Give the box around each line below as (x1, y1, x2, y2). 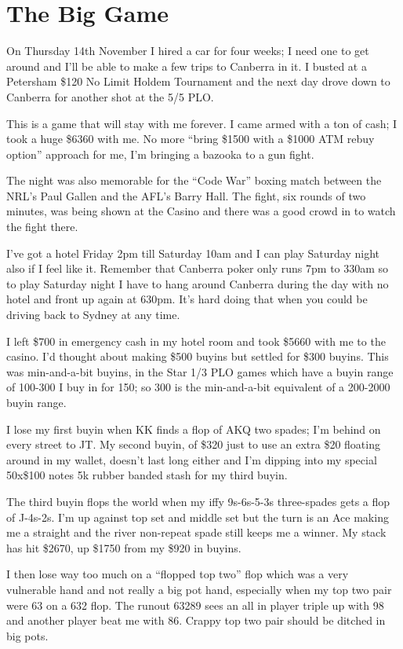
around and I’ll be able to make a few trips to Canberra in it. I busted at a (6, 57, 367, 74)
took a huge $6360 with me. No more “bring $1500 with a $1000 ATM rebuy (6, 130, 375, 147)
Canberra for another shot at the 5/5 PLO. (6, 88, 214, 104)
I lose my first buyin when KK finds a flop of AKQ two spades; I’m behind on (6, 420, 381, 437)
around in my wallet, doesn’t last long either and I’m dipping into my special (6, 451, 377, 467)
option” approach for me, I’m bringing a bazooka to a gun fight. (6, 145, 314, 162)
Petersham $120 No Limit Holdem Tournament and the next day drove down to (6, 73, 390, 90)
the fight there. (6, 218, 78, 235)
